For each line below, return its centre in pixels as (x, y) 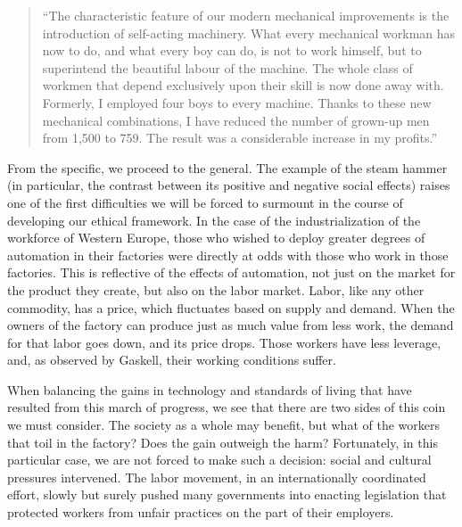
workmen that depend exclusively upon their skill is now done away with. (243, 85)
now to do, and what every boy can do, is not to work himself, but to (232, 50)
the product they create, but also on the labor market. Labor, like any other (216, 289)
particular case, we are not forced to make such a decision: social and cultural (219, 460)
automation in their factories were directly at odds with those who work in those (228, 255)
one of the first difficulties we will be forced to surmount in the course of (205, 202)
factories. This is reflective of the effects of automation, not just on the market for (231, 272)
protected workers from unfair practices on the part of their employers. (201, 512)
